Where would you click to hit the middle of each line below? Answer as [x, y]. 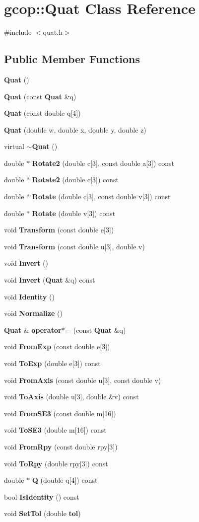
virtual [14, 146]
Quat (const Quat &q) [40, 96]
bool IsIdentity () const [42, 496]
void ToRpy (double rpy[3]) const [56, 463]
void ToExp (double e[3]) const [52, 363]
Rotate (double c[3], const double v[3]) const [101, 196]
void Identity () [29, 296]
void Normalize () [33, 313]
